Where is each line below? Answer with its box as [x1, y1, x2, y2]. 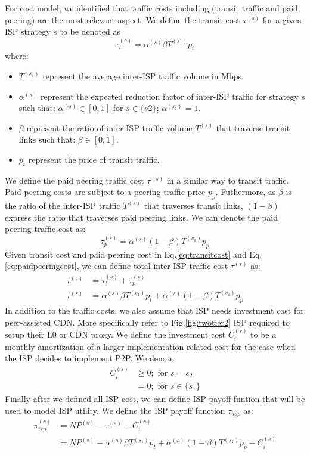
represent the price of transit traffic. [28, 153, 160, 165]
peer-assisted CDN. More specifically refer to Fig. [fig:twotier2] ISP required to [5, 315, 290, 328]
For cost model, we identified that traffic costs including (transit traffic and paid [5, 2, 298, 14]
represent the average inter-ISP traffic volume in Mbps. [42, 69, 244, 82]
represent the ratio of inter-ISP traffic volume [26, 121, 193, 134]
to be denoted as [60, 25, 121, 38]
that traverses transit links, [144, 199, 243, 212]
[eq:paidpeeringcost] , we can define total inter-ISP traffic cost [5, 259, 228, 272]
